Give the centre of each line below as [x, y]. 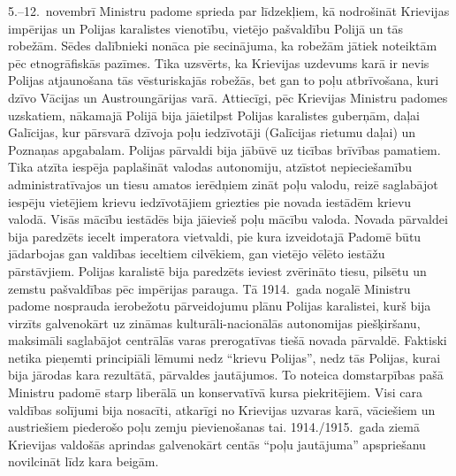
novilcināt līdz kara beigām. [84, 461]
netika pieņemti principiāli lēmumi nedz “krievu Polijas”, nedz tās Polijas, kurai [224, 357]
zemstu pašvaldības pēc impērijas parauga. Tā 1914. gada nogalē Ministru [209, 288]
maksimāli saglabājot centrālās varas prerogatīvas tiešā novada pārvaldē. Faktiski [228, 340]
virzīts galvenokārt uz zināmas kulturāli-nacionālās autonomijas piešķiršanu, [214, 322]
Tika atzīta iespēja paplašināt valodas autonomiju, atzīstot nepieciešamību [210, 167]
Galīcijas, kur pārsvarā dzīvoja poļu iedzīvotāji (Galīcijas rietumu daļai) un [212, 132]
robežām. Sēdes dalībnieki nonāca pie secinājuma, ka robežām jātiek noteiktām [223, 46]
